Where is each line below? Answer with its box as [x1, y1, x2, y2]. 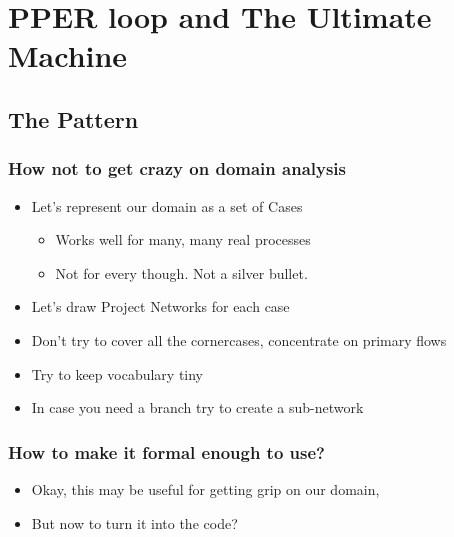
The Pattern [8, 103, 139, 134]
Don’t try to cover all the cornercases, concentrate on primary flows [31, 329, 447, 350]
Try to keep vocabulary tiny [31, 363, 204, 384]
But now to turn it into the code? [31, 512, 238, 533]
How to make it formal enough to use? [8, 439, 325, 464]
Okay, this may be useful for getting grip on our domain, [31, 478, 380, 499]
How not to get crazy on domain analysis [8, 156, 347, 181]
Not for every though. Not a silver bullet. [55, 262, 308, 283]
